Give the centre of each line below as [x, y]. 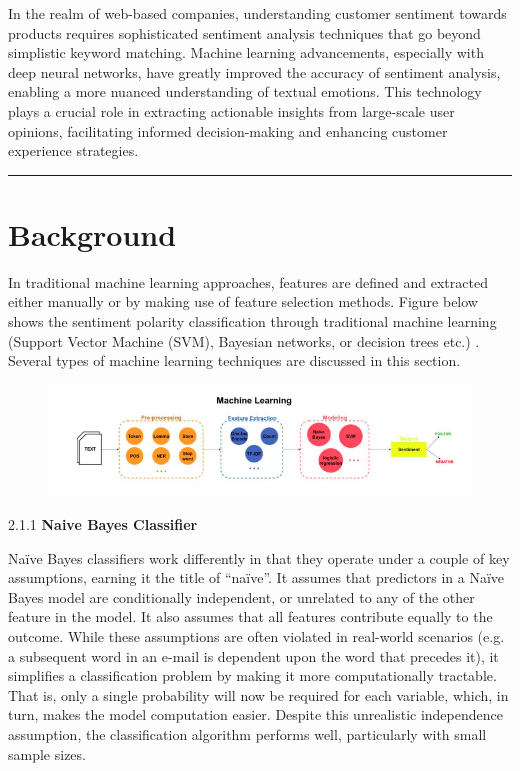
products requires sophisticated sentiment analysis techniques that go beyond [244, 32]
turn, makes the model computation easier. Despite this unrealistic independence [255, 714]
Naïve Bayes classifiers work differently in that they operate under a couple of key [259, 557]
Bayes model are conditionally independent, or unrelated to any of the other [241, 596]
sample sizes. [47, 753]
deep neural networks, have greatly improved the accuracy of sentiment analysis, [254, 71]
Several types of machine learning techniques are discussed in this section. [234, 360]
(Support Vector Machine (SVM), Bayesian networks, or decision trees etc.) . [244, 340]
